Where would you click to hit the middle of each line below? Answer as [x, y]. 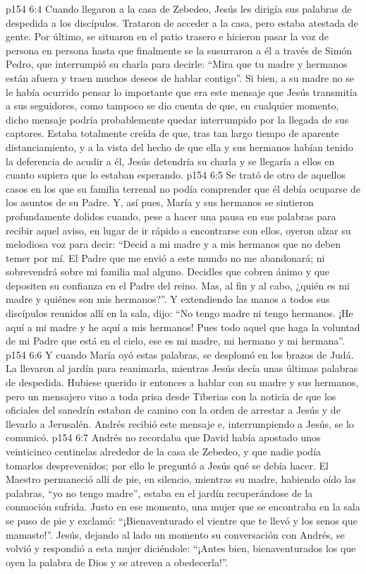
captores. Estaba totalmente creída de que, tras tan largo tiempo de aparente [172, 133]
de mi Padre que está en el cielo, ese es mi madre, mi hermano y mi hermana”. [175, 341]
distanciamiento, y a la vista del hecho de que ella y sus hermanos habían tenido [179, 147]
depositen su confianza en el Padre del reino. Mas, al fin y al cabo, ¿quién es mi [178, 285]
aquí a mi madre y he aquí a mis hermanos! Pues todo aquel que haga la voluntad [183, 327]
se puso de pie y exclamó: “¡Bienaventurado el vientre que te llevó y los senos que [182, 520]
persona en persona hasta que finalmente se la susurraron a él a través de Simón [179, 50]
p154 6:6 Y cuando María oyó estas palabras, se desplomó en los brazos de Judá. [180, 354]
